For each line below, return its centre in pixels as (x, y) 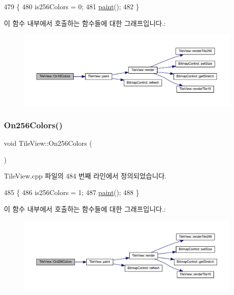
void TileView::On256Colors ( (48, 143)
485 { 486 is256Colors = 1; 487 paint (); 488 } (72, 192)
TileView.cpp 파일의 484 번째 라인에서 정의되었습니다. (85, 176)
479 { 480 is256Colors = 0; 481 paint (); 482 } (72, 6)
